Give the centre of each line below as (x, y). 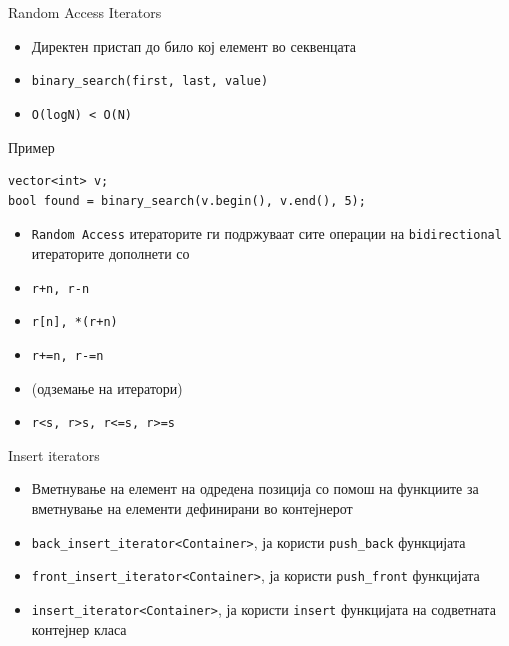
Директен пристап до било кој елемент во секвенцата (193, 45)
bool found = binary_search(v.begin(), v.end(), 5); (187, 200)
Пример (31, 146)
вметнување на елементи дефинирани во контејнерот (192, 507)
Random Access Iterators (85, 12)
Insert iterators (54, 454)
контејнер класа (79, 628)
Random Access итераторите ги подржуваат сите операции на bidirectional (266, 233)
